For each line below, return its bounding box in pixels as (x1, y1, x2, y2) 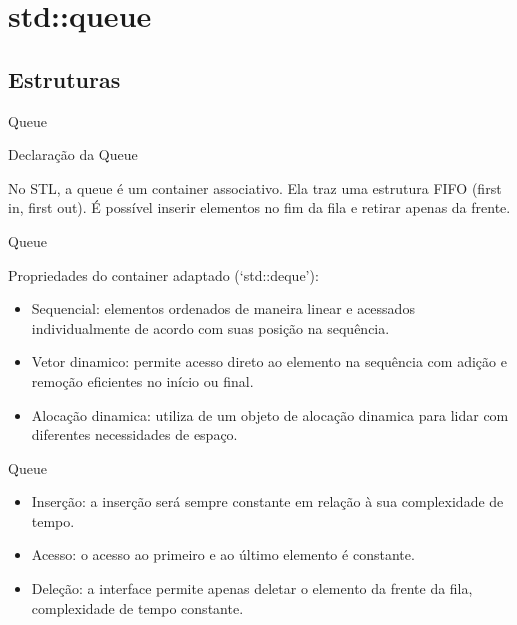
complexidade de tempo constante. (31, 597, 244, 618)
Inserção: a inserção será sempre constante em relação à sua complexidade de (31, 491, 504, 512)
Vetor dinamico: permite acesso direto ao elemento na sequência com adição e (31, 351, 507, 372)
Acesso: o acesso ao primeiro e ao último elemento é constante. (31, 544, 415, 565)
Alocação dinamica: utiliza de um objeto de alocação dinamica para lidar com (31, 404, 509, 425)
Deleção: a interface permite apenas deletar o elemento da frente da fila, (31, 578, 473, 599)
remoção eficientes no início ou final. (31, 370, 254, 391)
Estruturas (8, 63, 121, 94)
